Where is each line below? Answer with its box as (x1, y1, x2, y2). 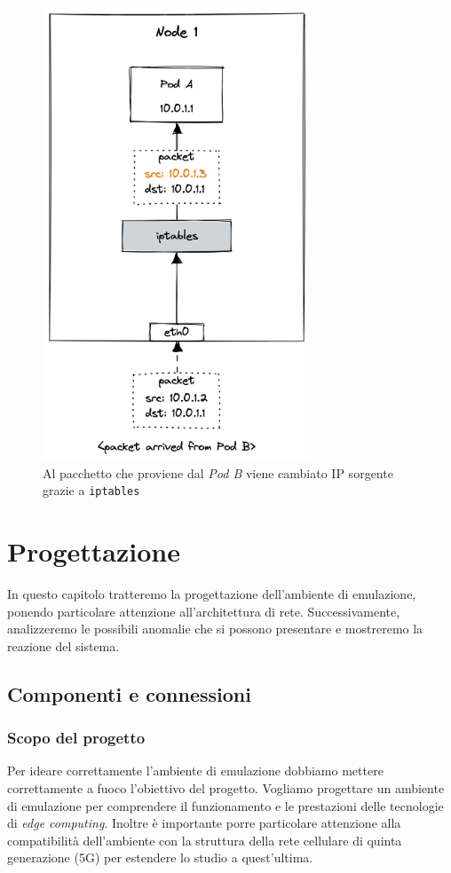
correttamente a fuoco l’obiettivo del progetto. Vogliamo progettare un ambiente (7, 779, 445, 798)
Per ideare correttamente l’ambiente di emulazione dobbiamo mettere (7, 761, 384, 780)
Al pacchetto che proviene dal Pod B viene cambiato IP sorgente (43, 463, 393, 482)
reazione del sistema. (7, 636, 120, 655)
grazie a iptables (43, 481, 140, 499)
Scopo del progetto (7, 727, 146, 749)
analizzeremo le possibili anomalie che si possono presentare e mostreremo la (7, 619, 423, 638)
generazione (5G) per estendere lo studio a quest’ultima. (7, 848, 313, 867)
